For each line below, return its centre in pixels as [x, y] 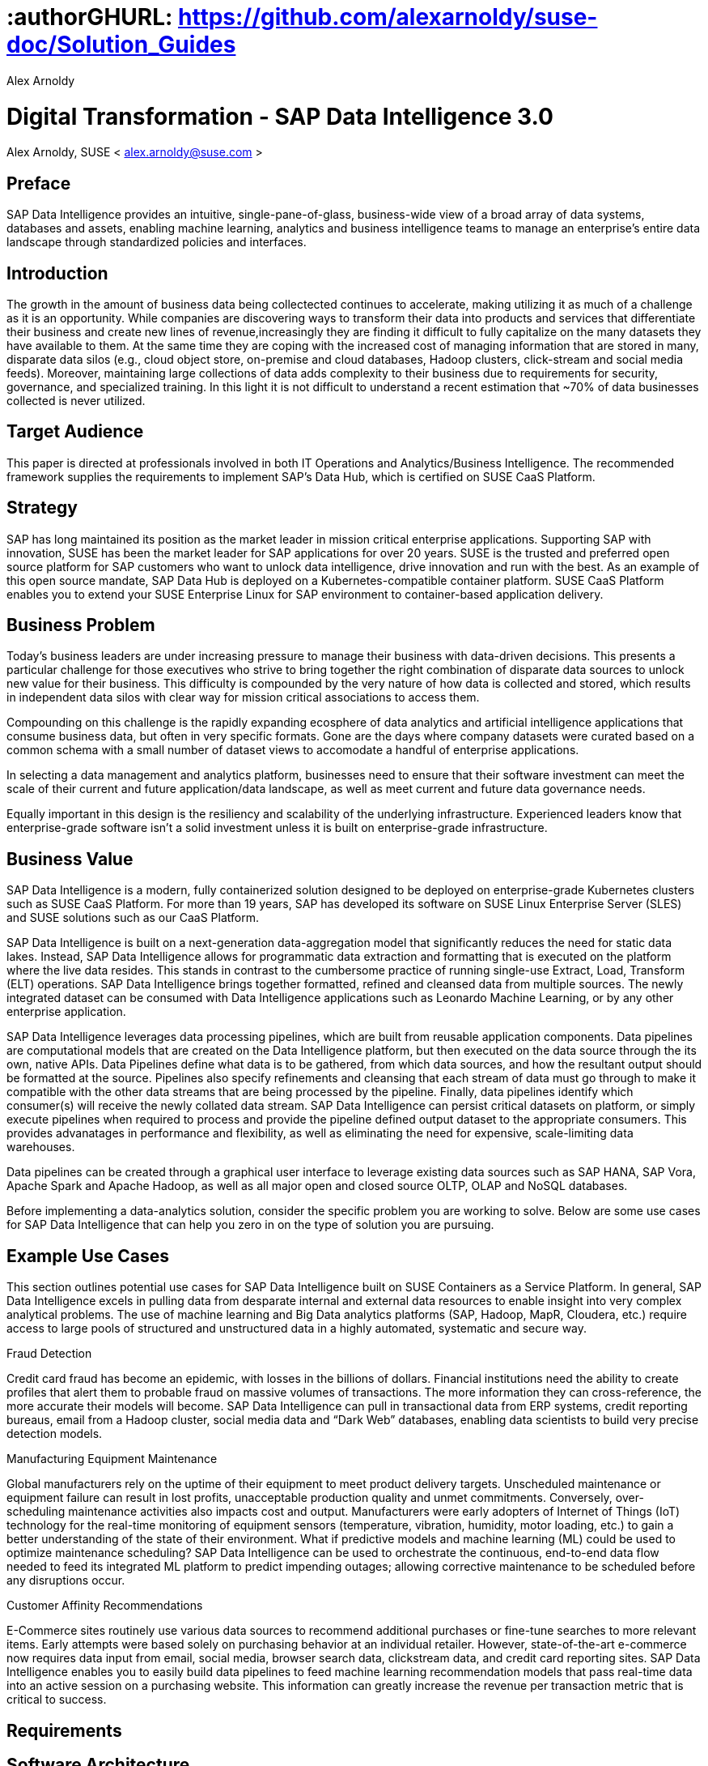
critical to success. [57, 1700]
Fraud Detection [49, 1354]
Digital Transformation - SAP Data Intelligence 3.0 [280, 116]
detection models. [55, 1434]
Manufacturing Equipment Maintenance [112, 1459]
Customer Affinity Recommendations [105, 1606]
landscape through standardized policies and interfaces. [157, 242]
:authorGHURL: [90, 17]
